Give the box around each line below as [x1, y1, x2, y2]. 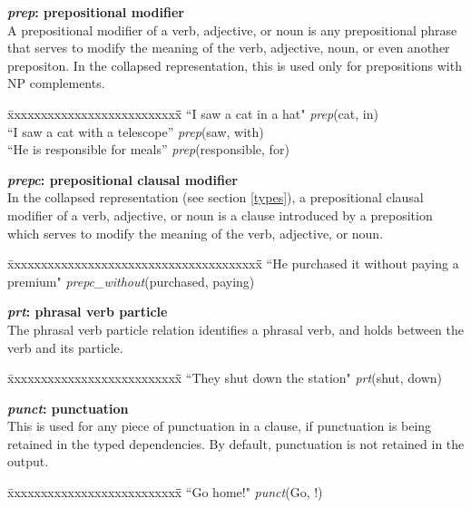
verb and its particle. [7, 337, 123, 357]
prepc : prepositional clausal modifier [7, 170, 238, 189]
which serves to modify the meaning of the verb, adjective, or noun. [7, 223, 384, 242]
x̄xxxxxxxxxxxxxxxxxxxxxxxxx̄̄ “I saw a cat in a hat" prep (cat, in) [7, 103, 378, 122]
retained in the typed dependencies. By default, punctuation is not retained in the [7, 434, 465, 453]
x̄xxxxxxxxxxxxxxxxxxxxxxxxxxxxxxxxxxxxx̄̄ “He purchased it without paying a [7, 254, 459, 273]
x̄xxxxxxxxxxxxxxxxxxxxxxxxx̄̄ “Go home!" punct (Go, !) [7, 483, 323, 502]
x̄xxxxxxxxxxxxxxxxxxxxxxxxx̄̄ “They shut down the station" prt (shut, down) [7, 368, 443, 387]
